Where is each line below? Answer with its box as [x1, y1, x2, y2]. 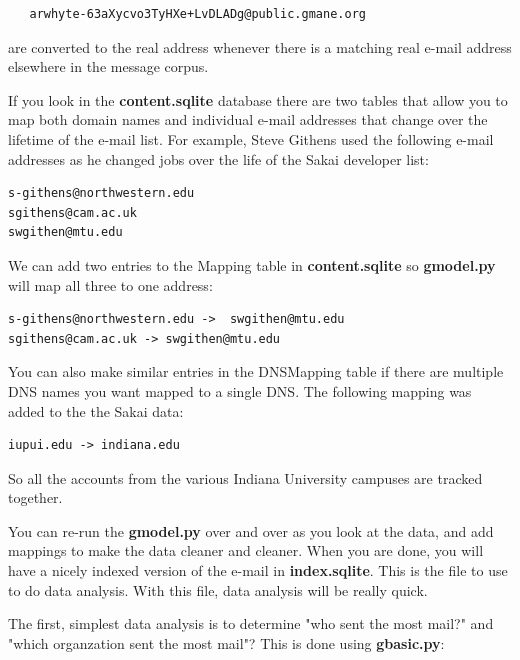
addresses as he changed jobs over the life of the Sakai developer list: [8, 148, 429, 169]
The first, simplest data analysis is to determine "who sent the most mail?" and [8, 613, 494, 634]
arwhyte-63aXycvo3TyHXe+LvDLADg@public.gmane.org [29, 7, 366, 21]
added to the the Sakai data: [8, 400, 184, 421]
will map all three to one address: [8, 274, 213, 295]
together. [8, 487, 63, 508]
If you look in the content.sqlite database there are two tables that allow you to [8, 89, 508, 110]
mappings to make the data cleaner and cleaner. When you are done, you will [8, 540, 484, 561]
